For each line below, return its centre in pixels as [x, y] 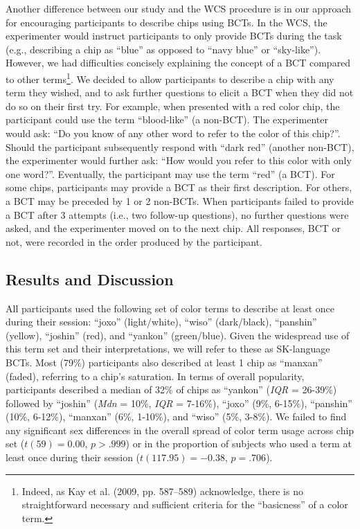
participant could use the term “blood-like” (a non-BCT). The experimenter [167, 119]
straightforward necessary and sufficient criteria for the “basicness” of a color [185, 504]
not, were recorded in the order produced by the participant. [134, 241]
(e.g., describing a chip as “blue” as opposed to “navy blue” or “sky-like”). [163, 49]
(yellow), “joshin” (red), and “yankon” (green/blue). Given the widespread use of [178, 335]
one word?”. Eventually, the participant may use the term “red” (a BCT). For [170, 173]
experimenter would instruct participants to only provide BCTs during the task [174, 36]
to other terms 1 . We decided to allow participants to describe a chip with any [170, 78]
